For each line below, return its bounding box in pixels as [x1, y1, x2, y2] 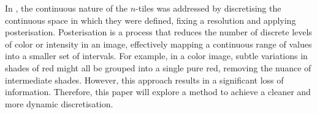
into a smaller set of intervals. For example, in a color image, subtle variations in [5, 49, 308, 62]
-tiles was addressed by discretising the [136, 2, 281, 14]
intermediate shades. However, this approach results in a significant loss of [5, 73, 284, 86]
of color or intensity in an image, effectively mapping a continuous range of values [5, 37, 312, 50]
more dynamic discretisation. [5, 97, 113, 110]
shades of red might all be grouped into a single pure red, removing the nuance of [5, 61, 311, 74]
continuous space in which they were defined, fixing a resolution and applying [5, 13, 296, 26]
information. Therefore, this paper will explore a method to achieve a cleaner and [5, 85, 311, 98]
